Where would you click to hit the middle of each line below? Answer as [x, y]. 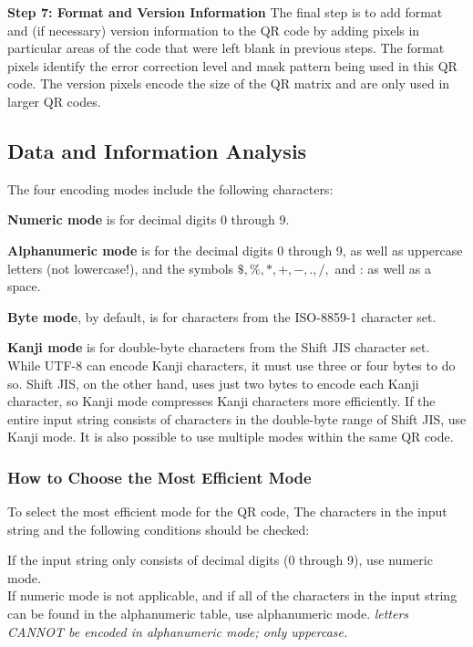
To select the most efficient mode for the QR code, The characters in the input [227, 511]
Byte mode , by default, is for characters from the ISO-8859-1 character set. [222, 316]
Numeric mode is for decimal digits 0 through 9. [149, 219]
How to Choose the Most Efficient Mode [159, 477]
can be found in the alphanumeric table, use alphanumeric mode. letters [208, 614]
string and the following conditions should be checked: [159, 529]
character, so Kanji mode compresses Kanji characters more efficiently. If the [221, 401]
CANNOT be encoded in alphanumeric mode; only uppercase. [178, 631]
